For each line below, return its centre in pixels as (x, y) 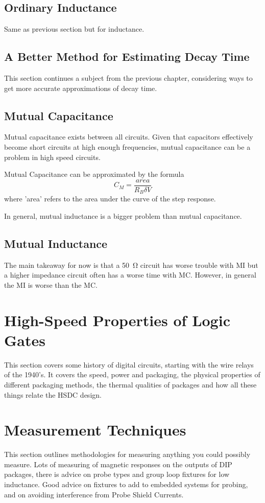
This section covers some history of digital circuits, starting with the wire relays (129, 364)
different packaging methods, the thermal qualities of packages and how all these (130, 384)
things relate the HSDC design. (53, 394)
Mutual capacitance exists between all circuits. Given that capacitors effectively (129, 137)
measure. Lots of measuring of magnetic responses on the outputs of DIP (118, 464)
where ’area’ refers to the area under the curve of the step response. (110, 199)
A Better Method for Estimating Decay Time (127, 56)
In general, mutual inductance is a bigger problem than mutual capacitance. (123, 215)
